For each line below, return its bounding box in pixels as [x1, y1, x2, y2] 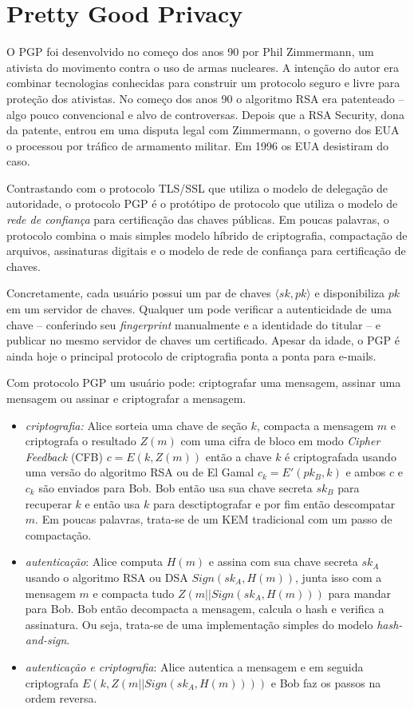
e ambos [345, 464, 386, 480]
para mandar [328, 584, 392, 601]
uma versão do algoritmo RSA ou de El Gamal [25, 464, 254, 480]
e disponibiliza [314, 285, 385, 301]
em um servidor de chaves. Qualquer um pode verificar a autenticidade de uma [6, 301, 392, 317]
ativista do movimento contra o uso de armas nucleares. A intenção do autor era [6, 58, 400, 75]
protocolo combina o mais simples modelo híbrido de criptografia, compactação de [6, 226, 408, 243]
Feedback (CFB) [25, 448, 103, 464]
